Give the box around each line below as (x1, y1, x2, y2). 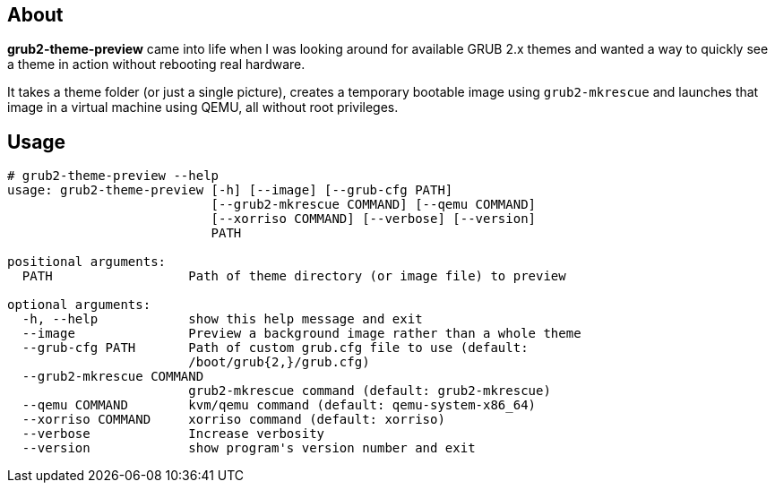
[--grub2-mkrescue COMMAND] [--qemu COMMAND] (211, 197, 537, 212)
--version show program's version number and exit (22, 441, 476, 456)
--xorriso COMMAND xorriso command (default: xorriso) (22, 412, 445, 427)
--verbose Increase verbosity (22, 426, 325, 442)
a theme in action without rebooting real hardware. (7, 56, 306, 73)
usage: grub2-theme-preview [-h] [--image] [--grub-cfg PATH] (7, 183, 453, 198)
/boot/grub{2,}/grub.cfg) (188, 355, 370, 370)
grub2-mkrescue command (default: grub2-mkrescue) (188, 383, 551, 399)
